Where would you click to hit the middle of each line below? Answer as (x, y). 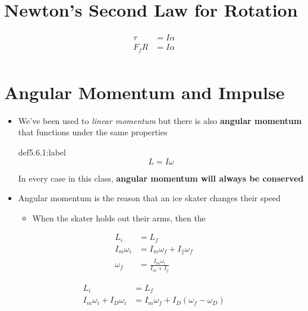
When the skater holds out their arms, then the (119, 218)
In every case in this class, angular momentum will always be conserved (161, 178)
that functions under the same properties (93, 132)
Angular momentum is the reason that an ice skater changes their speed (149, 198)
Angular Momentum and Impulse (144, 92)
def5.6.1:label (42, 152)
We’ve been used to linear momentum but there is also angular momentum (160, 120)
